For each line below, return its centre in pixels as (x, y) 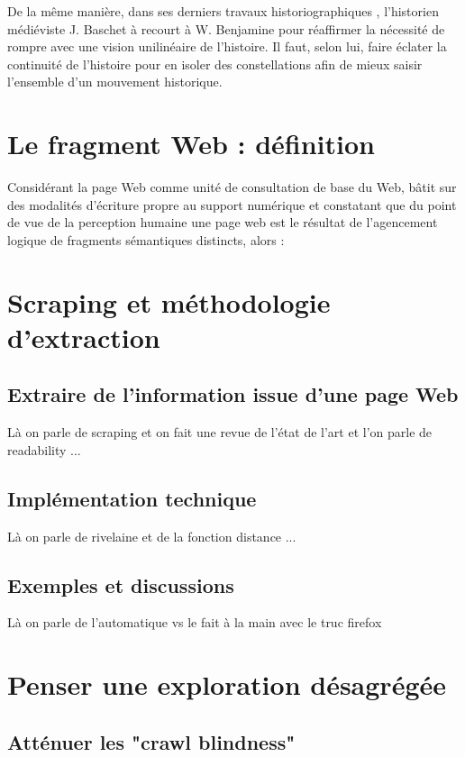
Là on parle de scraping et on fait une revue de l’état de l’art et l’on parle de (220, 432)
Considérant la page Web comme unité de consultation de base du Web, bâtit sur (232, 187)
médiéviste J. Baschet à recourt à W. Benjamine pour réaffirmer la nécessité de (226, 28)
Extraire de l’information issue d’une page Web (233, 394)
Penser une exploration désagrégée (227, 684)
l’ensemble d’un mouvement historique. (115, 82)
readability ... (44, 449)
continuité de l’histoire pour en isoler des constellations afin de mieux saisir (215, 64)
